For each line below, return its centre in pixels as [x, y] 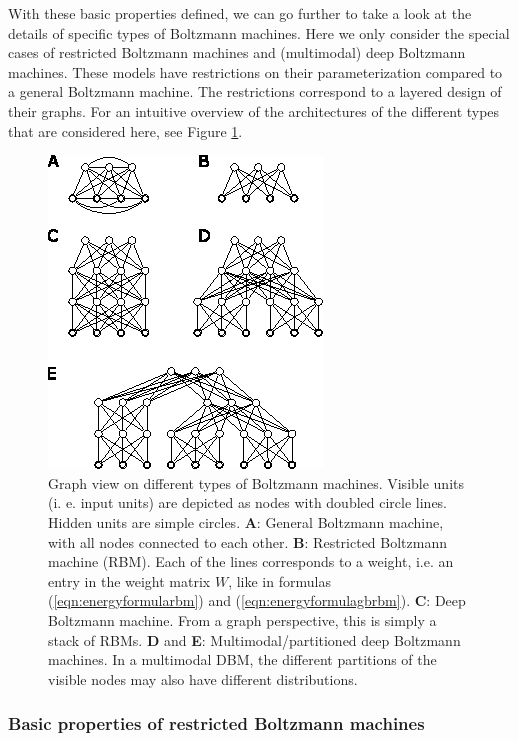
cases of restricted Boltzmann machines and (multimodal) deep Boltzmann [237, 52]
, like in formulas [279, 580]
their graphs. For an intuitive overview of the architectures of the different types [254, 110]
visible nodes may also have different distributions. [203, 678]
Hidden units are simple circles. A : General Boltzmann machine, [246, 521]
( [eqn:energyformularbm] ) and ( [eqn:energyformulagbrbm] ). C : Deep [257, 600]
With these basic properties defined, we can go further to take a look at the [240, 13]
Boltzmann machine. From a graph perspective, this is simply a [242, 619]
